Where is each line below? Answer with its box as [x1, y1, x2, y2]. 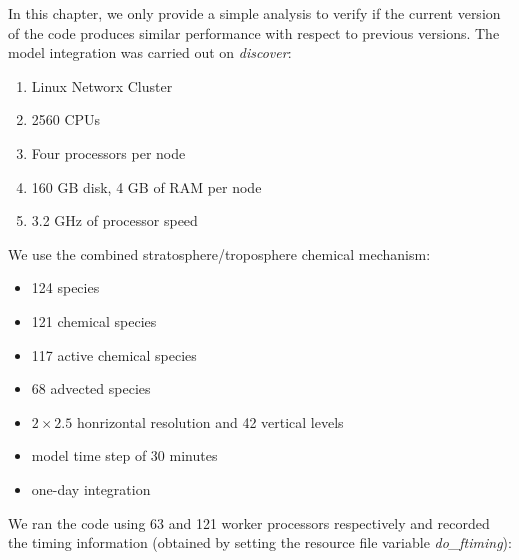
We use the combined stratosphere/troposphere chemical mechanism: [8, 243, 431, 264]
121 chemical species [31, 310, 157, 331]
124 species [31, 277, 100, 298]
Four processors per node [31, 142, 186, 163]
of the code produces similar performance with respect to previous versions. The [8, 22, 500, 43]
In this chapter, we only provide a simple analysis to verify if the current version [8, 3, 501, 23]
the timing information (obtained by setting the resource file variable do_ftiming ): [8, 532, 512, 553]
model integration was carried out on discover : [8, 42, 292, 63]
